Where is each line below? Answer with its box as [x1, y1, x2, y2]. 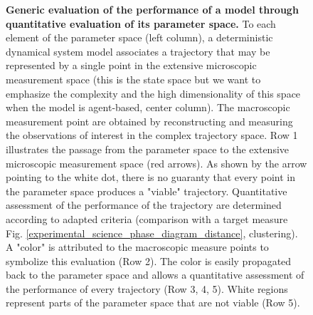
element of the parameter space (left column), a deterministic [6, 30, 273, 45]
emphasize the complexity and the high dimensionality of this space [6, 86, 301, 100]
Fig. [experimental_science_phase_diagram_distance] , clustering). [6, 225, 298, 240]
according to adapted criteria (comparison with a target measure [6, 211, 288, 226]
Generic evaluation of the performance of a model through [6, 2, 299, 16]
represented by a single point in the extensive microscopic [6, 58, 257, 73]
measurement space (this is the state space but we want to [6, 71, 261, 86]
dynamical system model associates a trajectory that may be [6, 43, 270, 58]
